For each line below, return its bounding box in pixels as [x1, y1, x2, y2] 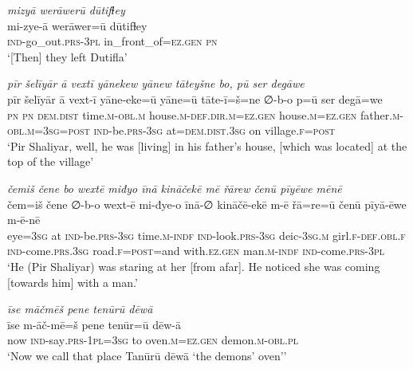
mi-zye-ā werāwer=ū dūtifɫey [7, 17, 147, 33]
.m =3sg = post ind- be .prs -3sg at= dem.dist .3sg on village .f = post [24, 122, 335, 139]
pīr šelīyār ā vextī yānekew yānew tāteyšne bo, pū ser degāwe [7, 75, 305, 92]
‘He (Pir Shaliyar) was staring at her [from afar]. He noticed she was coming [7, 257, 380, 274]
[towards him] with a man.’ [7, 273, 138, 290]
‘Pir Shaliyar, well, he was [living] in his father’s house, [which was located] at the [7, 137, 407, 154]
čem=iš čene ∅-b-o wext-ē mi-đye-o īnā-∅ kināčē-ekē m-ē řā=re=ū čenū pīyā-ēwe [7, 195, 407, 212]
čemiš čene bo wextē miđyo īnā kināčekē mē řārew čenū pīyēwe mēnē [7, 179, 342, 196]
